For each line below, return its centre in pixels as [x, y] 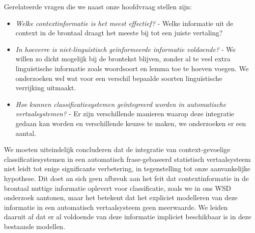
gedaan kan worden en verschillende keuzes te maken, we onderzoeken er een [131, 123]
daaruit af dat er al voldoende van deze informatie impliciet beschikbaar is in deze [128, 217]
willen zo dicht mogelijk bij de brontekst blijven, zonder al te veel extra [123, 59]
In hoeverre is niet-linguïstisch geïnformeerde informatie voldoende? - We [126, 49]
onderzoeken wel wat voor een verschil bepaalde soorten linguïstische [119, 78]
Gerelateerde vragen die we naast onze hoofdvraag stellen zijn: [98, 6]
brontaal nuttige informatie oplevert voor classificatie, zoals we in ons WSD [118, 188]
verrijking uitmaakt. [46, 88]
